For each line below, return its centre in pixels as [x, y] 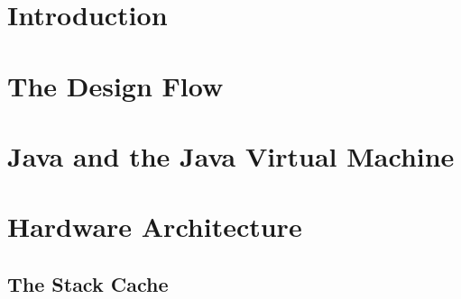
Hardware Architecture [155, 227]
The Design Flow [115, 85]
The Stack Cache [88, 283]
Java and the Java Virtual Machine [231, 155]
